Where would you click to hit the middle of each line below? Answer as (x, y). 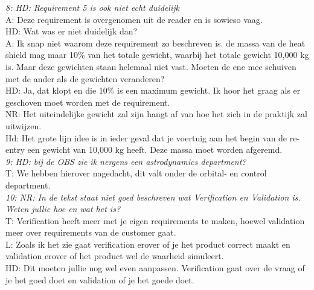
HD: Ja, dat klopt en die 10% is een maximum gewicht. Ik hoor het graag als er (153, 90)
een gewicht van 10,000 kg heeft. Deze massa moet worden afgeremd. (155, 150)
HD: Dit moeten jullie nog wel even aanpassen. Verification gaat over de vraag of (155, 268)
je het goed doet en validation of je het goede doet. (100, 279)
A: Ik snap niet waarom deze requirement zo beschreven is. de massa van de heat (155, 43)
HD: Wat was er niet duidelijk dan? (72, 31)
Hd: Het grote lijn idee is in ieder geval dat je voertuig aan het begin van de (146, 137)
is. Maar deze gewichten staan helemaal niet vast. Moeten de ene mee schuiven (151, 66)
